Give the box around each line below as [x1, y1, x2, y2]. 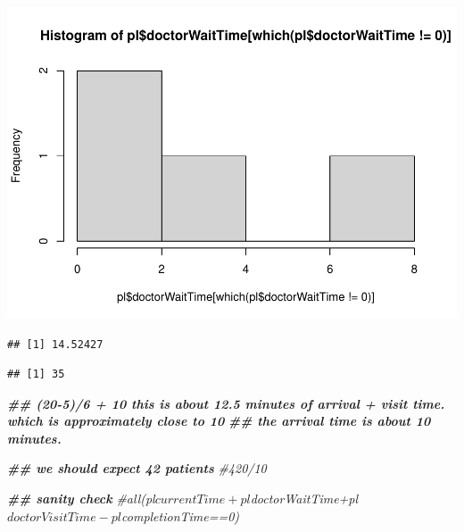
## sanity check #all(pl [7, 489, 155, 508]
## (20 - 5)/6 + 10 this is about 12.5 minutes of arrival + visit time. [7, 394, 445, 412]
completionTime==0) [121, 506, 240, 525]
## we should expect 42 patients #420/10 [7, 459, 267, 478]
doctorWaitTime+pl [250, 489, 359, 508]
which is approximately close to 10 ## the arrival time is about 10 [7, 411, 431, 430]
